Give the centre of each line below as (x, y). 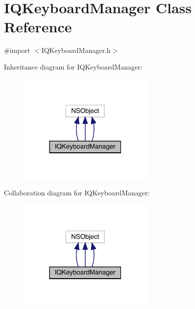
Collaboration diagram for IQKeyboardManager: (77, 193)
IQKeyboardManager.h (76, 50)
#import (17, 50)
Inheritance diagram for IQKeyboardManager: (73, 66)
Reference (38, 27)
